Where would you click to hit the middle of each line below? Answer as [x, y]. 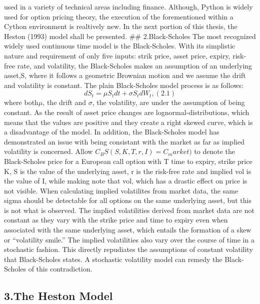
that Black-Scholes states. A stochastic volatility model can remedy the [113, 259]
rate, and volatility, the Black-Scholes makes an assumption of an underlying [135, 65]
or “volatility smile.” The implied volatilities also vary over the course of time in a [129, 239]
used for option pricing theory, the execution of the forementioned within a [119, 16]
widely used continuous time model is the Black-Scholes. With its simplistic [120, 46]
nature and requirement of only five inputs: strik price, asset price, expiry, [117, 55]
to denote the [214, 151]
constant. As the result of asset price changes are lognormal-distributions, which [127, 112]
